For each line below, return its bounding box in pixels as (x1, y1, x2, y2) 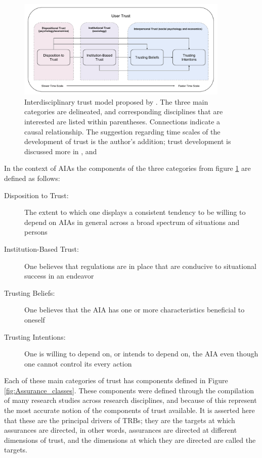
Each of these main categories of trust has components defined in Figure (4, 375, 228, 386)
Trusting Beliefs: (4, 287, 55, 298)
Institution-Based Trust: (4, 243, 79, 254)
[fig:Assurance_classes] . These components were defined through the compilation (4, 385, 254, 395)
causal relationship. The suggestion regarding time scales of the (24, 126, 221, 136)
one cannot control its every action (24, 358, 132, 369)
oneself (24, 314, 45, 325)
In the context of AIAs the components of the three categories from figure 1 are (4, 163, 251, 173)
